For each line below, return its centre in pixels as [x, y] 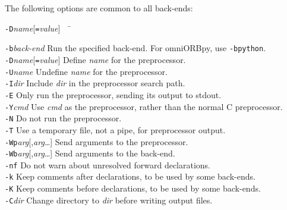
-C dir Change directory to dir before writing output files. [109, 200]
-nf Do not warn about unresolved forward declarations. [108, 164]
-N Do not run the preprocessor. [63, 118]
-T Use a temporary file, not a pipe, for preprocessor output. [115, 129]
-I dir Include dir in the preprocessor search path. [95, 83]
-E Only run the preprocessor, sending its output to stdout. [113, 94]
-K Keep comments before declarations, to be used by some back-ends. [133, 188]
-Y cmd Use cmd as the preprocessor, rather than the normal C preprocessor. [144, 106]
